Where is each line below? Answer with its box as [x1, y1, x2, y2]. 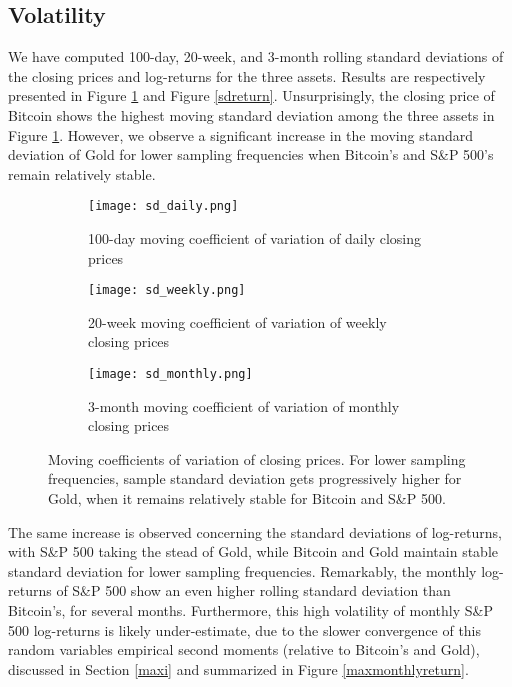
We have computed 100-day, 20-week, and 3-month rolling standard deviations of [8, 46, 504, 67]
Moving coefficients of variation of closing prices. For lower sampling [48, 448, 466, 469]
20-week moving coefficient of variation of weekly [88, 311, 387, 332]
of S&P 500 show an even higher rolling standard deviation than [56, 580, 451, 601]
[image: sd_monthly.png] [88, 367, 253, 382]
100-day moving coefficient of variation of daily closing [88, 228, 422, 249]
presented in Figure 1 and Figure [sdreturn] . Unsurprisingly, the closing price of [8, 85, 495, 106]
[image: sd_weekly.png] [88, 283, 246, 298]
